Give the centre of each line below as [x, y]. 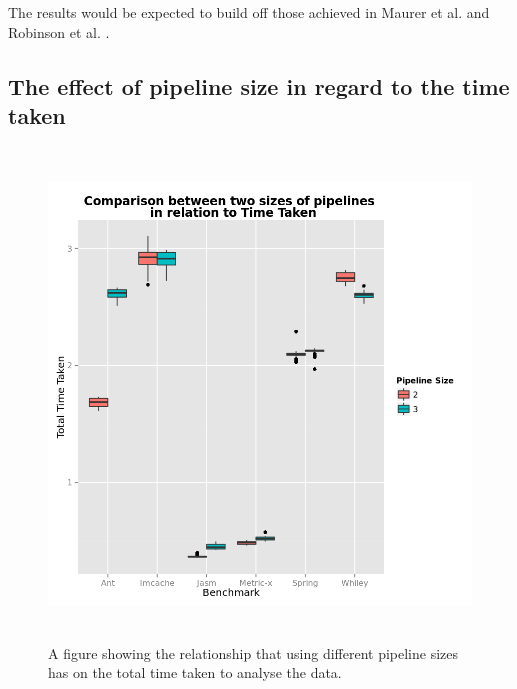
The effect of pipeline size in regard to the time [259, 85]
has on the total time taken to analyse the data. [195, 672]
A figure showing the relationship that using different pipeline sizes [253, 652]
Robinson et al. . [59, 31]
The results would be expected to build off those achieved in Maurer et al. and [249, 12]
